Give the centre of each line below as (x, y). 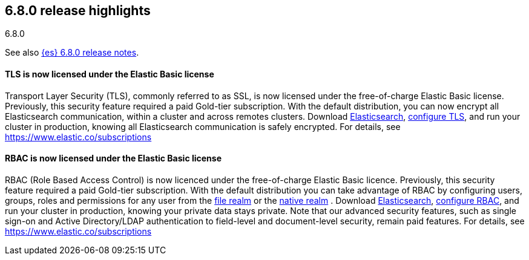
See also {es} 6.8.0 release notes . (72, 53)
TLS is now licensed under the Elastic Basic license (110, 74)
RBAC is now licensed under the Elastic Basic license (113, 158)
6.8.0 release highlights (78, 11)
